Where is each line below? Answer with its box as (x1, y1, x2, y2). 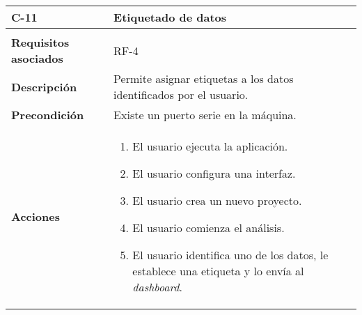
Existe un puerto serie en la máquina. (113, 107, 297, 123)
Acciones (11, 208, 60, 224)
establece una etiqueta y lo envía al (132, 263, 304, 279)
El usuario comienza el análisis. (132, 220, 285, 236)
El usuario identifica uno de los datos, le (132, 247, 329, 263)
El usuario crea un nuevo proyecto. (132, 192, 302, 208)
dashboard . (132, 279, 182, 295)
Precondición (11, 107, 84, 123)
